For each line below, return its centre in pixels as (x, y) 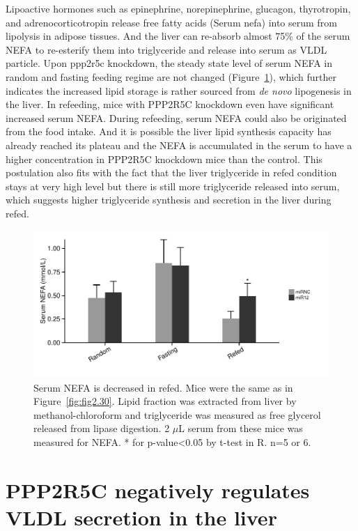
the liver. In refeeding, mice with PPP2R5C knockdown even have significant (170, 104)
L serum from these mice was (241, 428)
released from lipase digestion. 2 (102, 428)
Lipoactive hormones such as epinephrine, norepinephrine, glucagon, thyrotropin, (178, 8)
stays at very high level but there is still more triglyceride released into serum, (173, 186)
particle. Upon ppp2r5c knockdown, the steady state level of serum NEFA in (169, 63)
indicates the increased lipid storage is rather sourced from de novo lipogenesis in (179, 90)
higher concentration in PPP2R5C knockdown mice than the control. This (164, 159)
